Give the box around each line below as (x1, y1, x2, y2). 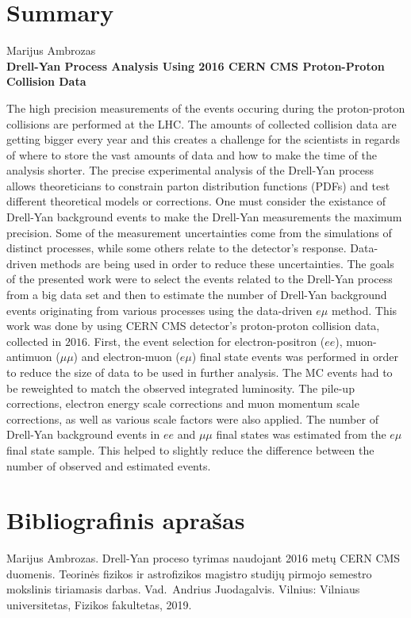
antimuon (6, 348, 52, 365)
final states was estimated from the (216, 426, 386, 443)
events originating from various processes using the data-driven (6, 301, 313, 318)
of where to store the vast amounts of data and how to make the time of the (6, 146, 377, 163)
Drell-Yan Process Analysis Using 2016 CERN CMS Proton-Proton (6, 57, 385, 74)
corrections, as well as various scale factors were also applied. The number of (6, 410, 378, 427)
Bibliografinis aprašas (6, 504, 245, 536)
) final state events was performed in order (191, 348, 398, 365)
